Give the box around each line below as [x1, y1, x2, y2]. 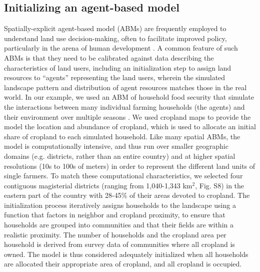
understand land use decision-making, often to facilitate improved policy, [4, 33, 227, 43]
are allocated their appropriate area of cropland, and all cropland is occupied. [4, 258, 242, 269]
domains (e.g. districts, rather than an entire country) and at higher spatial [4, 150, 235, 161]
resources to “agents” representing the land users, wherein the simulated [4, 72, 225, 83]
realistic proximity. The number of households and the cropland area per [4, 229, 226, 239]
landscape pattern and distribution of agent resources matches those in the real [4, 82, 247, 92]
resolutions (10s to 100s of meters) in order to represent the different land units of [4, 160, 255, 171]
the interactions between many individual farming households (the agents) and [4, 101, 245, 112]
